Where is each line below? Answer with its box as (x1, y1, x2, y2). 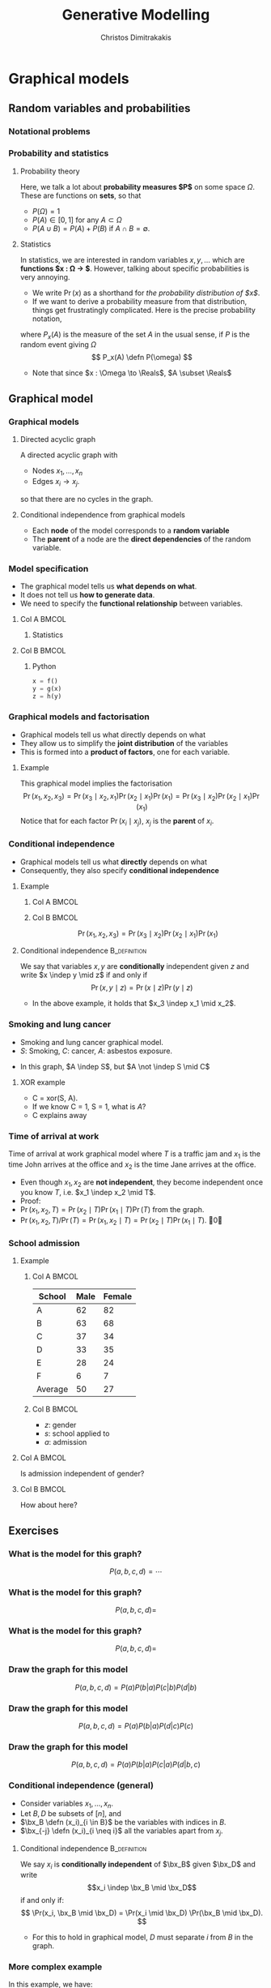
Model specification (8, 563, 89, 574)
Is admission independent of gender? (19, 1469, 145, 1479)
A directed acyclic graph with (19, 450, 118, 460)
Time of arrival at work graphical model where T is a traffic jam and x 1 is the (8, 1149, 261, 1160)
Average (36, 1384, 69, 1395)
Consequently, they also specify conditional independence (19, 865, 220, 875)
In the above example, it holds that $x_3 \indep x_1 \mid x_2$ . (32, 999, 236, 1009)
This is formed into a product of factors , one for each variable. (19, 747, 231, 756)
